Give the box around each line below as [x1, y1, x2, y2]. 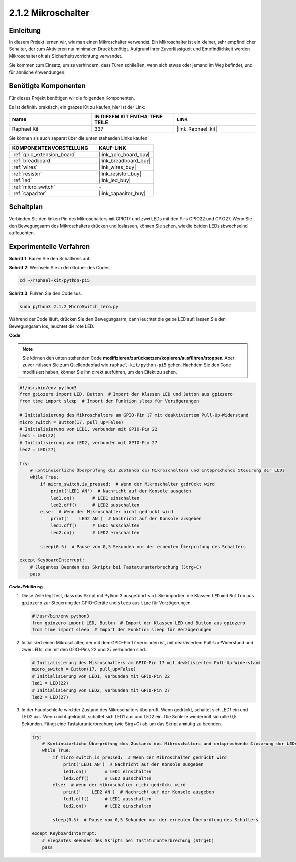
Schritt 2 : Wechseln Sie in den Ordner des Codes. [9, 265, 111, 271]
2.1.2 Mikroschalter [9, 7, 90, 18]
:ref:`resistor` [12, 170, 42, 177]
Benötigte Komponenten [9, 82, 86, 90]
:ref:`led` [12, 177, 32, 184]
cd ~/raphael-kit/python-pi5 [19, 278, 90, 283]
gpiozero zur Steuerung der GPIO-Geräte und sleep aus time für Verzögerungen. [21, 600, 192, 606]
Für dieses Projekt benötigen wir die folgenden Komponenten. [9, 95, 135, 101]
